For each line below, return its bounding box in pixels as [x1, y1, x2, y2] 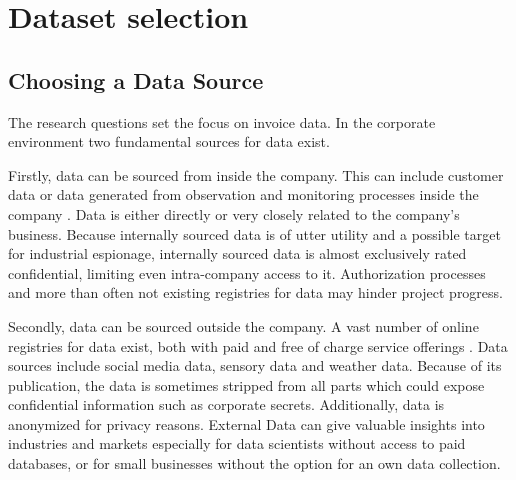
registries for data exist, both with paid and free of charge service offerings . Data [8, 335, 508, 356]
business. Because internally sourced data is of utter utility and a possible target [8, 223, 501, 244]
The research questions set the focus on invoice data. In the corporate [8, 111, 436, 132]
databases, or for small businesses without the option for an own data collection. [8, 453, 501, 474]
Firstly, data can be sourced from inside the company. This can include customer [8, 164, 504, 185]
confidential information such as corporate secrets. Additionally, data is [8, 394, 445, 415]
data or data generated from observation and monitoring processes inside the [8, 184, 479, 205]
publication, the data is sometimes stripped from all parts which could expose [8, 374, 485, 395]
